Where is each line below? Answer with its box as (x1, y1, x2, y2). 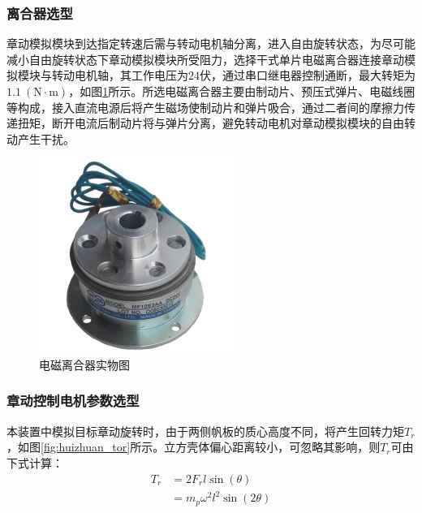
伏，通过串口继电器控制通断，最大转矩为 (200, 67, 416, 84)
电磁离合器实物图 (39, 356, 130, 373)
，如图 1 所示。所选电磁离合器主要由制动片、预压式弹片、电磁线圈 (68, 83, 416, 99)
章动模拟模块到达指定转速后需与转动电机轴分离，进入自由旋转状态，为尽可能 (6, 35, 416, 52)
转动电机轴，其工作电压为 (51, 67, 188, 84)
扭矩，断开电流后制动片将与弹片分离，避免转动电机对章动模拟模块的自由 (17, 114, 404, 131)
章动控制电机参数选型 (6, 390, 140, 411)
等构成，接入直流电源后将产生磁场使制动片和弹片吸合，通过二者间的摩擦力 (6, 98, 404, 115)
